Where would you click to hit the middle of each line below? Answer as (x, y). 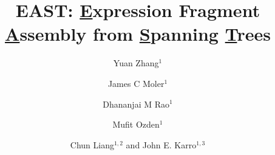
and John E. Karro (161, 144)
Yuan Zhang (136, 63)
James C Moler (136, 83)
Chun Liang (92, 144)
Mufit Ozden (136, 124)
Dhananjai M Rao (136, 104)
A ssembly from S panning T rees (138, 34)
